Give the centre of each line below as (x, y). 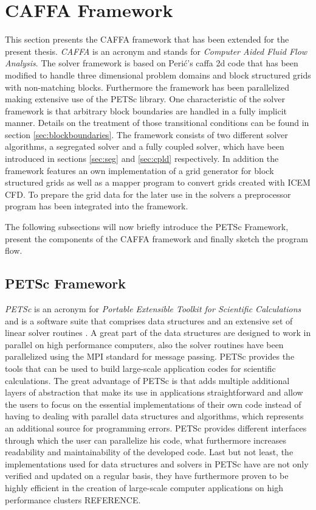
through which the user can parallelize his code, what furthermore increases (146, 440)
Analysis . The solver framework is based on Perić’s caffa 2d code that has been (152, 63)
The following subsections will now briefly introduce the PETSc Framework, (147, 227)
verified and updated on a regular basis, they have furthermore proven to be (147, 476)
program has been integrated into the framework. (97, 206)
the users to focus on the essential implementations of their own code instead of (153, 404)
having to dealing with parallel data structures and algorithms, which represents (154, 416)
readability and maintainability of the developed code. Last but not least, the (149, 452)
